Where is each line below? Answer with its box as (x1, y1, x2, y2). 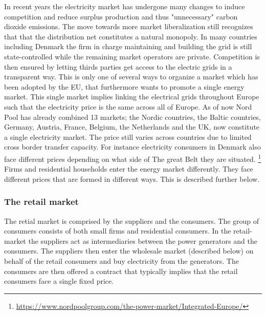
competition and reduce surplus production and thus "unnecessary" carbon (4, 11, 238, 22)
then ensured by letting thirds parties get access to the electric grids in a (4, 61, 232, 72)
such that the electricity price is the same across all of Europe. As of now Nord (4, 101, 252, 112)
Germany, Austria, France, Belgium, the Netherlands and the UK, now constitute (4, 121, 260, 132)
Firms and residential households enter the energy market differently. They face (4, 163, 253, 174)
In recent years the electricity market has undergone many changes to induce (4, 1, 245, 11)
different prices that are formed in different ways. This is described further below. (4, 173, 260, 184)
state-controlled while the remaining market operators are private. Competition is (4, 51, 260, 61)
